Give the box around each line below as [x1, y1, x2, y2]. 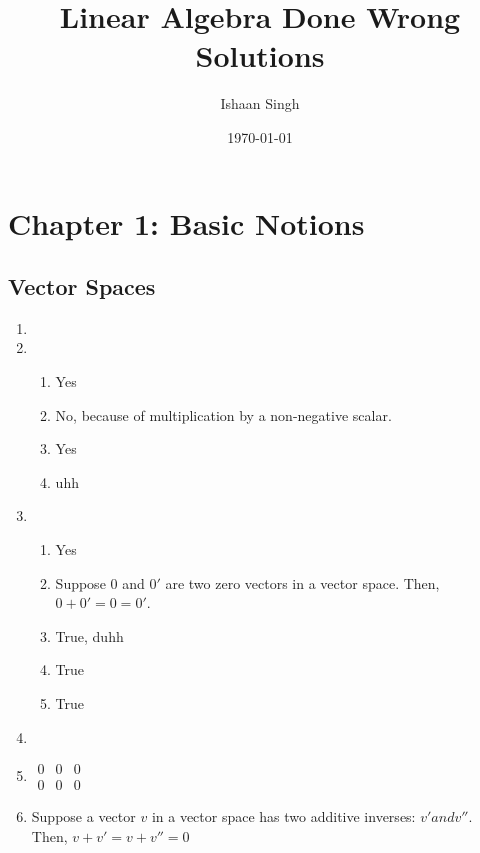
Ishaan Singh [220, 93, 300, 114]
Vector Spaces [8, 271, 156, 302]
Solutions [195, 35, 325, 76]
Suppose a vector [31, 806, 136, 827]
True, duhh [55, 625, 124, 646]
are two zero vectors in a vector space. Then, [165, 572, 440, 593]
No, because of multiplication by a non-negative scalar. [55, 404, 392, 425]
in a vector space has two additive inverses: [151, 806, 416, 827]
